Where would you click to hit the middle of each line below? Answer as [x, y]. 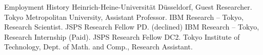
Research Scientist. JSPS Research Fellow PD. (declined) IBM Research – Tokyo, [132, 27]
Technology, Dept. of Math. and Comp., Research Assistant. [98, 47]
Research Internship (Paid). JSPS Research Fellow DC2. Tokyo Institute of [122, 36]
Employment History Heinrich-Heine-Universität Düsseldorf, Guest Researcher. [128, 7]
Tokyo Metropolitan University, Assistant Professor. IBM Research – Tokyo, [124, 17]
